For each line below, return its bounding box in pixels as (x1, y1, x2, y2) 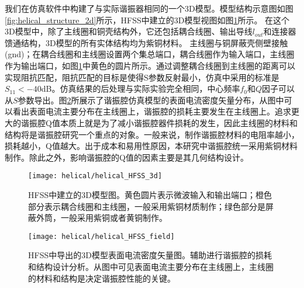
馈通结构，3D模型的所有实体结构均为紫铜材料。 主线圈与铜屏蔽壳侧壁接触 (5, 36, 288, 48)
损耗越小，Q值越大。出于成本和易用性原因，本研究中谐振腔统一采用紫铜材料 (5, 140, 298, 152)
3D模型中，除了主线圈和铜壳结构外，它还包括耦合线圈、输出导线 (5, 25, 253, 37)
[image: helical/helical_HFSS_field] (28, 232, 175, 241)
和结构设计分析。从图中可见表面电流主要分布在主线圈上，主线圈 (28, 261, 274, 272)
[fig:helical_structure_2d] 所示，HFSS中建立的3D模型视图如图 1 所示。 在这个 (5, 13, 290, 26)
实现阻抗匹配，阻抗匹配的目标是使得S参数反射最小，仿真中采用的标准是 (5, 71, 279, 83)
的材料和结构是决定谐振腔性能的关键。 (28, 272, 175, 284)
